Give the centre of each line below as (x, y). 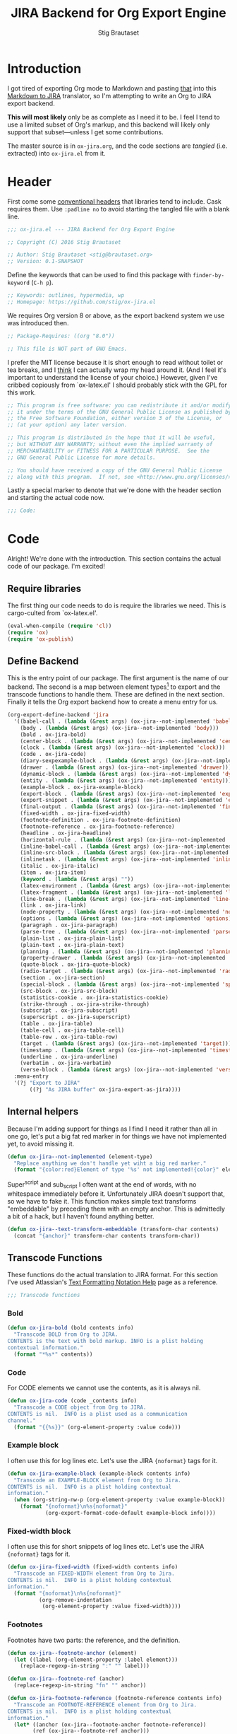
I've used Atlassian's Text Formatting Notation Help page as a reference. (113, 1282)
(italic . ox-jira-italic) (60, 866)
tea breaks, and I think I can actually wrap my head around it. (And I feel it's (117, 370)
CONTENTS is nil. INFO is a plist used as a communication (98, 1414)
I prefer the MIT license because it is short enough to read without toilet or (115, 362)
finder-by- (209, 276)
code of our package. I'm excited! (56, 566)
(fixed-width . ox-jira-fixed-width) (75, 814)
